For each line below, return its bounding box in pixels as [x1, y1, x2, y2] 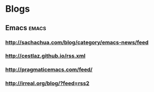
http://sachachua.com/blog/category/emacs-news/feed [5, 39, 149, 46]
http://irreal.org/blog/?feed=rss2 [5, 80, 90, 87]
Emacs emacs [5, 24, 46, 32]
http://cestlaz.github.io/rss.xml [5, 52, 86, 59]
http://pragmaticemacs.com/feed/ [5, 66, 93, 73]
